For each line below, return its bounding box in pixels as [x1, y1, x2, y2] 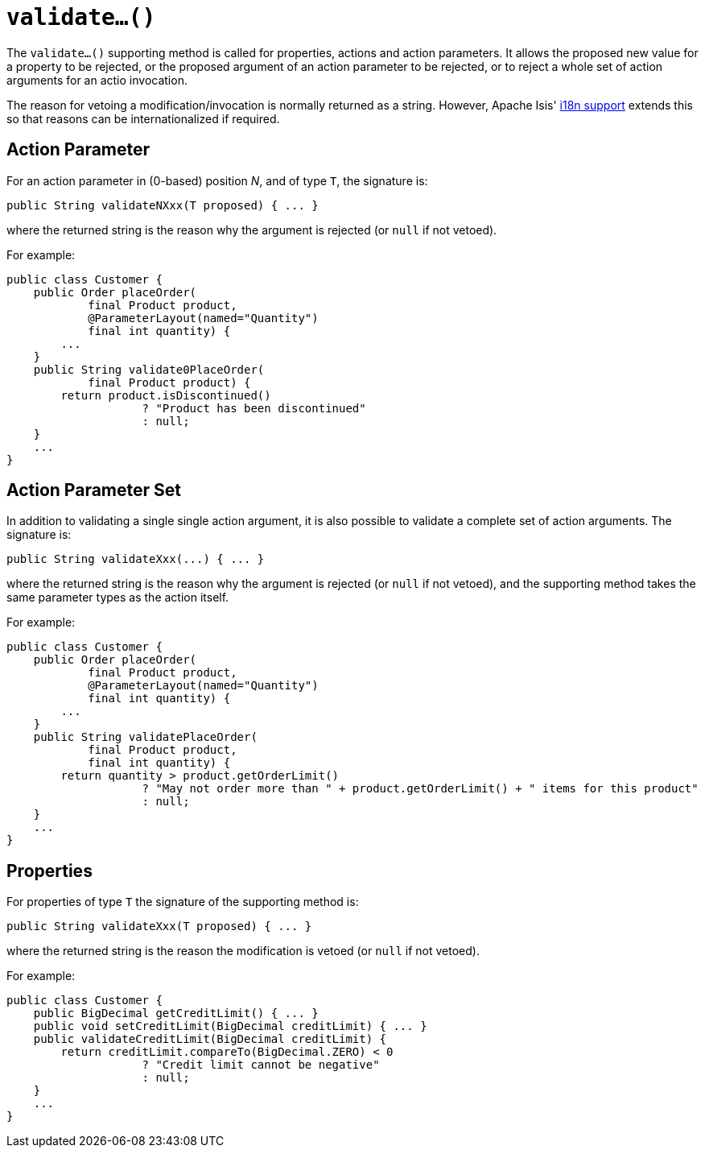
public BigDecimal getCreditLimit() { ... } [33, 1007, 319, 1020]
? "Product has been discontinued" [142, 401, 366, 415]
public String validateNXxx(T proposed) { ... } [6, 198, 319, 212]
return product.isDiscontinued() [60, 388, 271, 402]
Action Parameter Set [6, 480, 181, 501]
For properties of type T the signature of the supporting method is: [6, 895, 359, 909]
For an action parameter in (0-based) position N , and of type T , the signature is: [6, 173, 428, 188]
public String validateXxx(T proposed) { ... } [6, 920, 312, 933]
